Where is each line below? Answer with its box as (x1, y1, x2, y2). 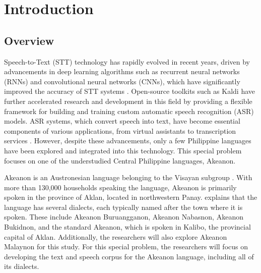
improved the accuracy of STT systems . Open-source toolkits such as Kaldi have (4, 86, 255, 96)
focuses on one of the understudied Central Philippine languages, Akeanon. (4, 155, 236, 166)
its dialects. (4, 261, 39, 271)
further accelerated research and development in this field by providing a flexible (4, 95, 252, 106)
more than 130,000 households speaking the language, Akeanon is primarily (4, 182, 237, 192)
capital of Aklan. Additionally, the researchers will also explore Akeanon (4, 231, 227, 242)
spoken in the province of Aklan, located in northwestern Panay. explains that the (4, 192, 257, 202)
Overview (4, 32, 54, 48)
